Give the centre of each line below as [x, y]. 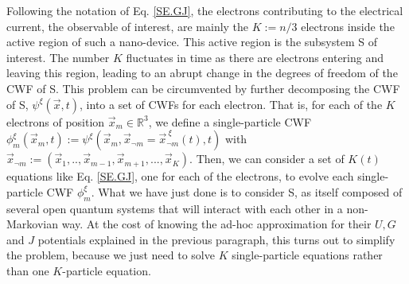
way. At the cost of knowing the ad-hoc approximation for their [216, 224]
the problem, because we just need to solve [111, 255]
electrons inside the [348, 26]
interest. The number [58, 57]
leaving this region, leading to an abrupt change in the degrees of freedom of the [202, 73]
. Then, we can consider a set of [267, 159]
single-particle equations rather [307, 255]
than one [28, 270]
